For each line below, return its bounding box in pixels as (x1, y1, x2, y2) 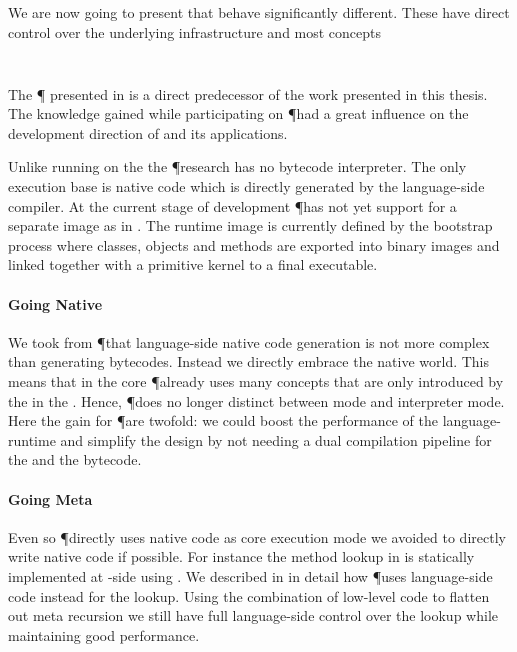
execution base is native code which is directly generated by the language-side (8, 176, 485, 197)
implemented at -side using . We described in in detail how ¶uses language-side (8, 565, 493, 586)
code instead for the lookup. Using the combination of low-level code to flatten (8, 585, 490, 606)
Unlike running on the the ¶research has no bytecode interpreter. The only (8, 156, 467, 177)
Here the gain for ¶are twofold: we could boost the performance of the (8, 410, 438, 431)
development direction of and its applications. (8, 122, 288, 143)
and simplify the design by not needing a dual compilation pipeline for (60, 429, 492, 450)
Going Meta (8, 488, 93, 509)
